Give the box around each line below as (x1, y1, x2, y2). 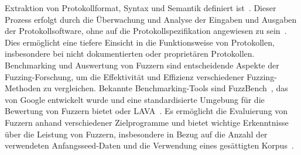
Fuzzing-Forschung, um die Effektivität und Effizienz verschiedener (5, 70, 244, 82)
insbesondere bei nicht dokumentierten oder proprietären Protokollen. (5, 47, 255, 60)
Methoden (5, 82, 41, 94)
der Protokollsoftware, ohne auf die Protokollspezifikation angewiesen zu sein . (5, 25, 287, 37)
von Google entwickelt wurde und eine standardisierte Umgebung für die (5, 93, 265, 105)
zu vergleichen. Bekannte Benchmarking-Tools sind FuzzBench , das (43, 82, 288, 94)
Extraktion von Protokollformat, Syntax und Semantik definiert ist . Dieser (5, 2, 276, 13)
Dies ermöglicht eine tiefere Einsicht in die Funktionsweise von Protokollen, (5, 36, 275, 48)
